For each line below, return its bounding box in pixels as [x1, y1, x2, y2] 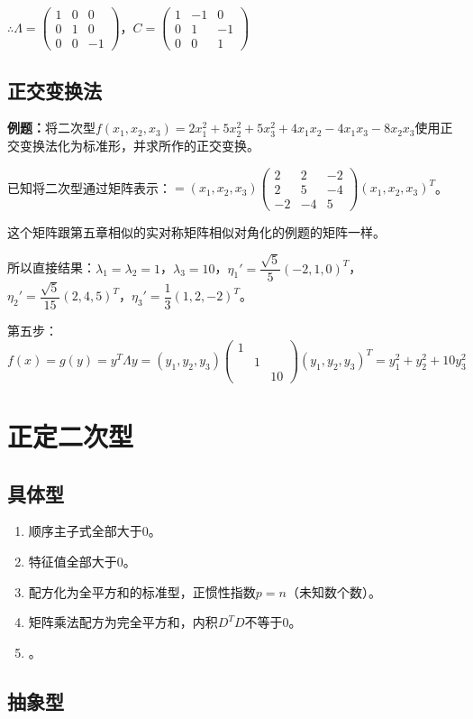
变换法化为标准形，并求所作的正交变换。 [19, 135, 259, 154]
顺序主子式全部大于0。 [28, 521, 161, 540]
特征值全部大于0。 [28, 551, 136, 570]
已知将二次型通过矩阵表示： [7, 178, 171, 197]
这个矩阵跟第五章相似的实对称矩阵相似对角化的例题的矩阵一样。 [7, 222, 386, 241]
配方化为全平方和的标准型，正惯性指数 [28, 582, 256, 601]
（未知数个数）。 [286, 582, 381, 601]
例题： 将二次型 [7, 118, 96, 137]
